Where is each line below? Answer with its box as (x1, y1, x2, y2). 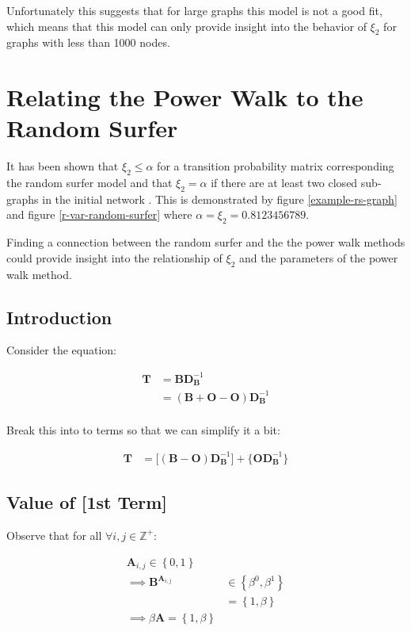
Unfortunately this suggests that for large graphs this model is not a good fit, (6, 2, 382, 18)
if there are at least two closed (211, 174, 358, 191)
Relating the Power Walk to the (6, 81, 363, 113)
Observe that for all (6, 526, 102, 543)
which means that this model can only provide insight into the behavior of (6, 17, 367, 34)
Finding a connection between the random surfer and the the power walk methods (6, 234, 405, 250)
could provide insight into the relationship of (6, 249, 223, 266)
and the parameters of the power (239, 249, 398, 266)
